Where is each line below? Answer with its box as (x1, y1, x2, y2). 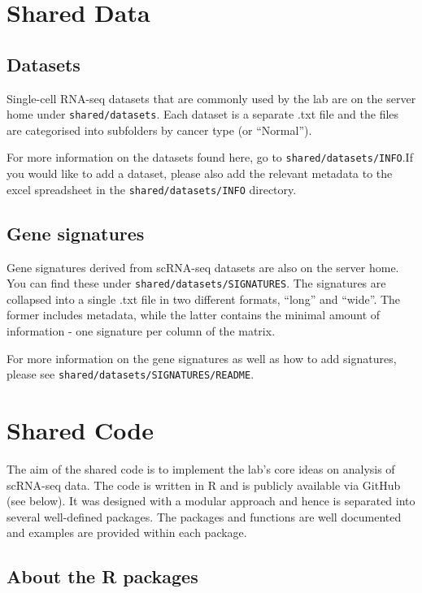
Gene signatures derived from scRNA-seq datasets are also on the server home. (7, 258, 399, 275)
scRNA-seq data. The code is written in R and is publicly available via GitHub (7, 476, 401, 493)
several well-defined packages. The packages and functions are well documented (7, 508, 402, 525)
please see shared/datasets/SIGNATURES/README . (7, 366, 255, 383)
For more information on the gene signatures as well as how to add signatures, (7, 349, 397, 366)
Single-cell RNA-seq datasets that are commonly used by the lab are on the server (7, 89, 416, 106)
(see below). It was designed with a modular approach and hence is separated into (7, 492, 415, 509)
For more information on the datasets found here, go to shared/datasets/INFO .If (7, 149, 413, 166)
